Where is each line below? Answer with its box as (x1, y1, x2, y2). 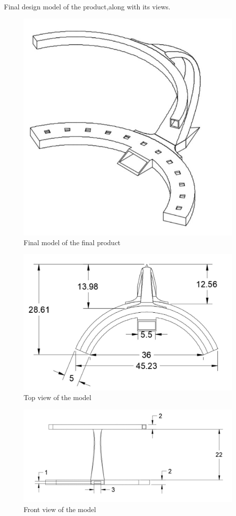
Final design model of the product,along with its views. (4, 1, 171, 11)
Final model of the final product (24, 237, 121, 247)
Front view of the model (24, 504, 96, 514)
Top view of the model (24, 392, 91, 403)
